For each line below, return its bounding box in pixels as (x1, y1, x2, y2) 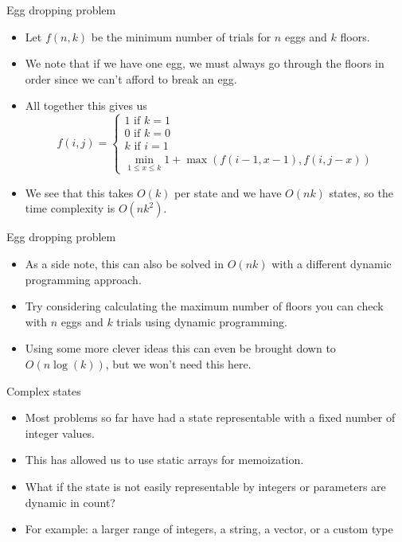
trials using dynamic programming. (116, 313, 287, 329)
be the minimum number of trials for (91, 28, 271, 45)
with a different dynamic (271, 255, 392, 271)
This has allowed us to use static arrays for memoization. (25, 451, 304, 468)
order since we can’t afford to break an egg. (25, 70, 237, 87)
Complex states (6, 382, 81, 399)
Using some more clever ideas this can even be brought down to (25, 340, 336, 357)
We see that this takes (25, 184, 134, 201)
